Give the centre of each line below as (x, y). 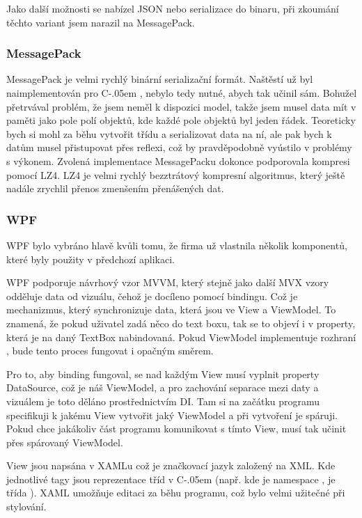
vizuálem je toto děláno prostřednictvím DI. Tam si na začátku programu (163, 401)
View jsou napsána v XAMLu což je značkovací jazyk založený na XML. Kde (171, 465)
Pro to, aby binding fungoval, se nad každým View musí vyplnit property (163, 374)
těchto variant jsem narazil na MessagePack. (101, 22)
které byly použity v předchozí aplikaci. (90, 259)
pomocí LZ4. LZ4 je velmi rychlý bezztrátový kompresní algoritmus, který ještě (176, 174)
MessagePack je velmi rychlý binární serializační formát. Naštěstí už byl (160, 79)
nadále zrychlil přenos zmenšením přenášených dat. (115, 188)
